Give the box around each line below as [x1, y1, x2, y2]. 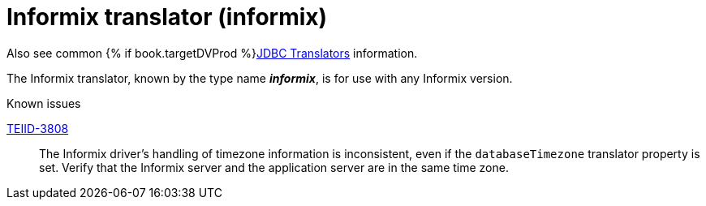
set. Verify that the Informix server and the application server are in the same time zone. [39, 160, 509, 174]
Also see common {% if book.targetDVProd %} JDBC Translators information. [6, 45, 418, 60]
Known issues [6, 96, 81, 110]
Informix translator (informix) [6, 3, 328, 31]
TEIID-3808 [6, 121, 69, 135]
